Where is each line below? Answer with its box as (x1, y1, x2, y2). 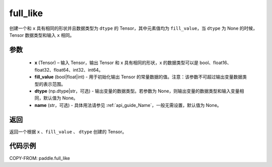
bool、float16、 (199, 60, 232, 66)
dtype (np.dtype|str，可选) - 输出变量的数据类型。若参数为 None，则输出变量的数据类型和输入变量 (34, 88, 240, 94)
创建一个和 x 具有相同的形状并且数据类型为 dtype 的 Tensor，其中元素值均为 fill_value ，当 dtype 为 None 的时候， (9, 25, 258, 31)
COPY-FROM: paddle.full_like (9, 155, 71, 161)
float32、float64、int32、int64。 (34, 67, 103, 73)
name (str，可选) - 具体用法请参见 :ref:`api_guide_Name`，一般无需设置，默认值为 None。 (34, 102, 222, 108)
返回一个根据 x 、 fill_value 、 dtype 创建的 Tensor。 (9, 129, 127, 135)
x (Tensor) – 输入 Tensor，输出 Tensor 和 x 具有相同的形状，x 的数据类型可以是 (34, 60, 199, 66)
